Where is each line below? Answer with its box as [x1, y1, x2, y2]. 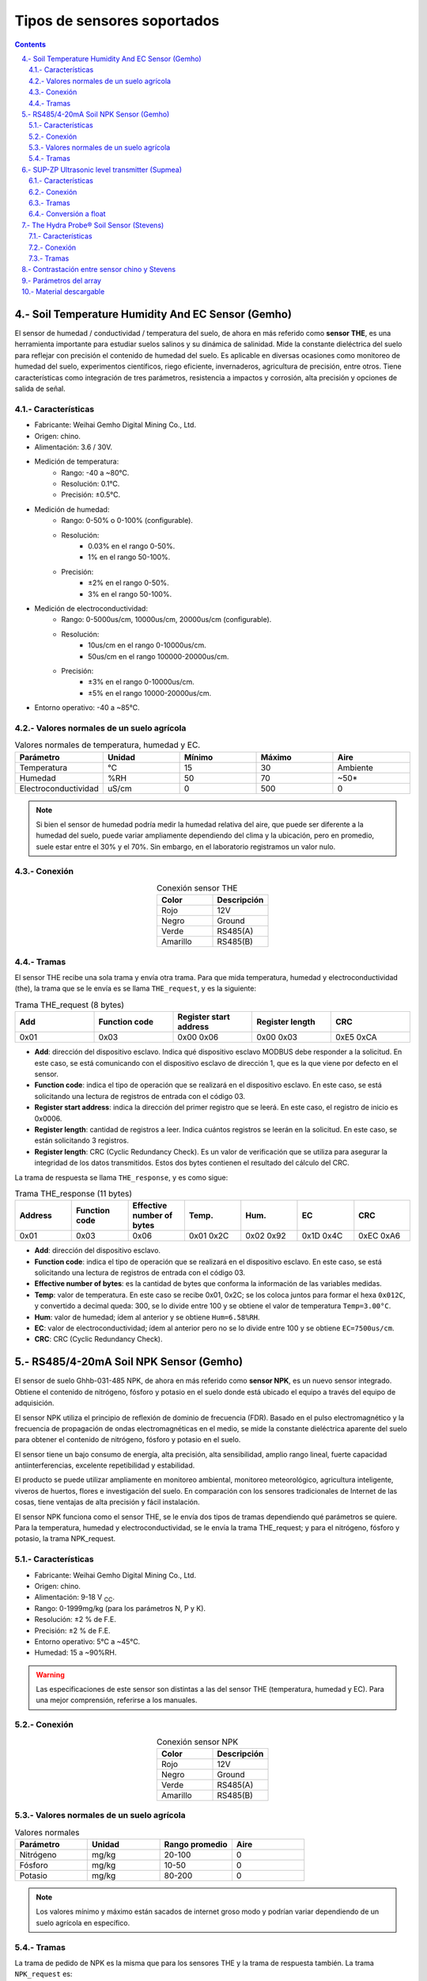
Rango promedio [164, 1839, 229, 1850]
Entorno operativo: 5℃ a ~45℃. [34, 1636, 141, 1646]
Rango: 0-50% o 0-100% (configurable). [61, 516, 194, 525]
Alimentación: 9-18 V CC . [34, 1593, 115, 1604]
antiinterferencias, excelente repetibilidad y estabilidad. [14, 1460, 195, 1470]
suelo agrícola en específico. [36, 1918, 130, 1927]
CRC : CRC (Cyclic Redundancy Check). [34, 1334, 163, 1344]
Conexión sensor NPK [157, 1736, 239, 1747]
